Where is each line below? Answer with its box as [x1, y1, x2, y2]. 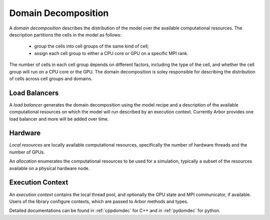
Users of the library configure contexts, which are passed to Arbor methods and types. [9, 198, 188, 204]
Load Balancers [9, 88, 59, 97]
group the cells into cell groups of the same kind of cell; [34, 43, 149, 49]
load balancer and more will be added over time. [9, 115, 109, 122]
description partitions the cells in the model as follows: [9, 31, 122, 37]
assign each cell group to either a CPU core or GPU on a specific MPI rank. [34, 50, 188, 56]
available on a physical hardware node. [9, 165, 90, 171]
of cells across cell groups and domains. [9, 75, 92, 81]
